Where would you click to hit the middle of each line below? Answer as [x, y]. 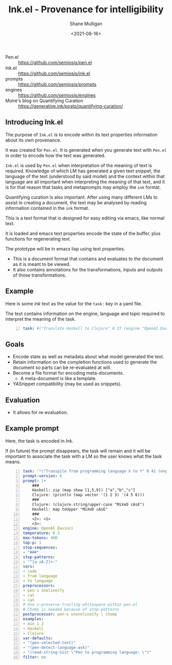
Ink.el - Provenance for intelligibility [86, 9]
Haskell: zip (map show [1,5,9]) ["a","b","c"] [84, 490]
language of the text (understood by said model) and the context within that [85, 176]
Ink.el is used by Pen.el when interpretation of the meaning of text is [79, 165]
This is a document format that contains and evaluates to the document [88, 259]
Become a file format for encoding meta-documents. [68, 373]
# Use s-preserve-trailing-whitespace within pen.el [80, 605]
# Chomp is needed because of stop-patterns [71, 610]
